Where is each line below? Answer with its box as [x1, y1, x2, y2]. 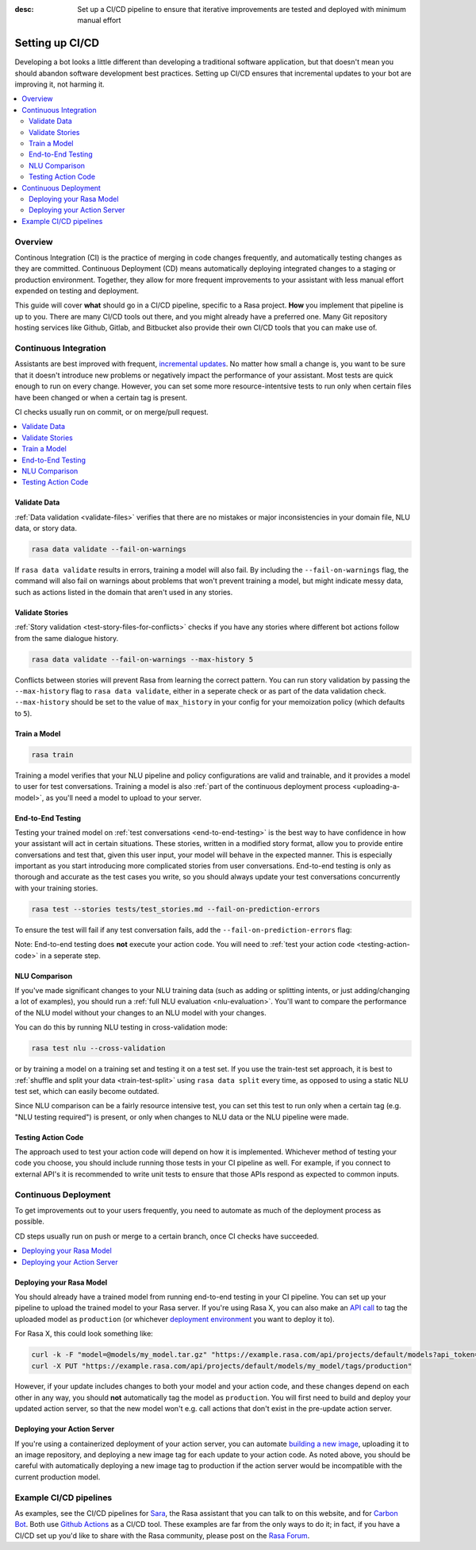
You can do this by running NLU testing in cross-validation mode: [14, 1022, 228, 1032]
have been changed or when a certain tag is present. [14, 392, 188, 402]
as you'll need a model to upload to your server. [45, 793, 202, 802]
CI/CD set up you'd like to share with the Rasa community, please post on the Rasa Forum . [14, 1530, 310, 1540]
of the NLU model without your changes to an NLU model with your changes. [14, 1007, 267, 1017]
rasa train [31, 750, 74, 759]
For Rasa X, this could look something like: [14, 1329, 154, 1339]
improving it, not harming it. [14, 79, 105, 89]
